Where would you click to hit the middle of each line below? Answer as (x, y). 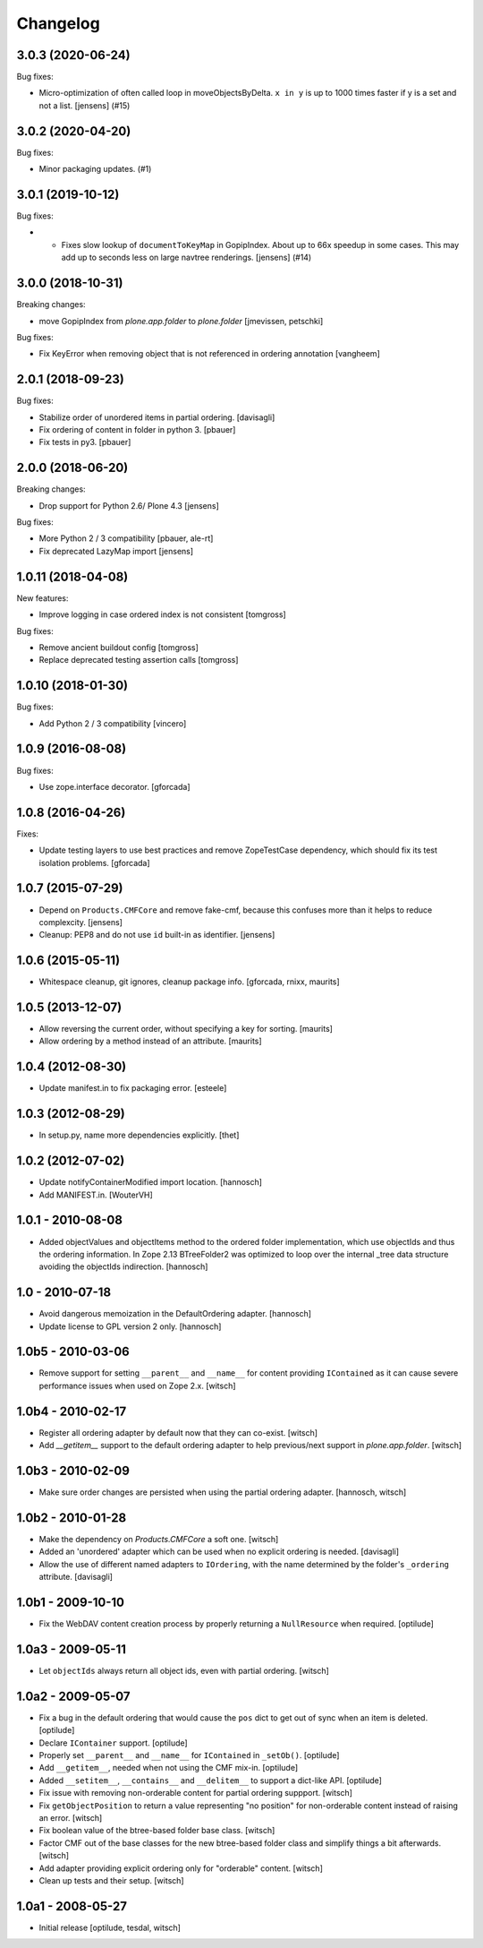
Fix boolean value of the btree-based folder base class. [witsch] (157, 1831)
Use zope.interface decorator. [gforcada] (115, 786)
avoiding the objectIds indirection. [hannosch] (123, 1266)
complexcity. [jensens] (80, 922)
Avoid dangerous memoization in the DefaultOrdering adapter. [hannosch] (175, 1314)
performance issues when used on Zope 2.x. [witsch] (137, 1386)
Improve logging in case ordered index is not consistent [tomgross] (162, 614)
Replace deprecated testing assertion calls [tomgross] (139, 660)
